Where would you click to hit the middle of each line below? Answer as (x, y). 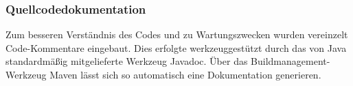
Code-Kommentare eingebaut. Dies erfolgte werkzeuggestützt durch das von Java (176, 47)
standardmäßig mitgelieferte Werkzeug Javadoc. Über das (127, 61)
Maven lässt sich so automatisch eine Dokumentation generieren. (185, 74)
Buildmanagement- (291, 61)
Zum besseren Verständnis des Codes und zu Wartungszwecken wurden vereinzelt (177, 34)
